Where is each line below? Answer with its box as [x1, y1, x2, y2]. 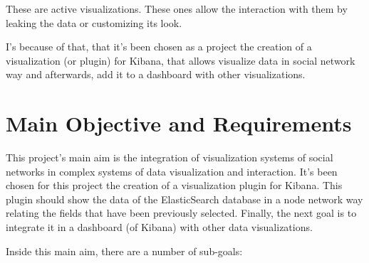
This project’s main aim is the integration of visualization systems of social [6, 150, 333, 165]
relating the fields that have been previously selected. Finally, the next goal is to [6, 205, 357, 220]
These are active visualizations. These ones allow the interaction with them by [6, 1, 348, 16]
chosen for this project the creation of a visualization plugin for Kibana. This [6, 178, 343, 193]
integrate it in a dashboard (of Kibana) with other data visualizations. [6, 220, 313, 235]
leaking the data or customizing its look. [6, 15, 182, 30]
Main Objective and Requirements [6, 109, 352, 138]
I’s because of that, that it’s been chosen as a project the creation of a [6, 39, 312, 54]
